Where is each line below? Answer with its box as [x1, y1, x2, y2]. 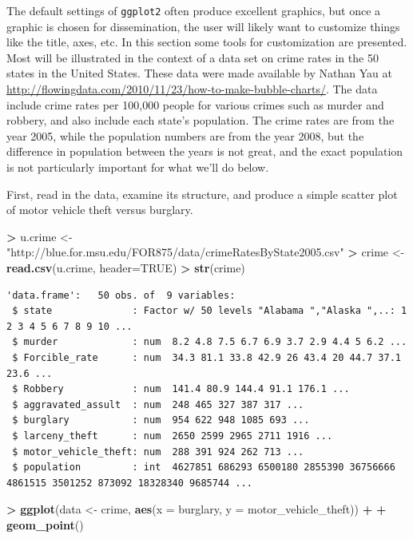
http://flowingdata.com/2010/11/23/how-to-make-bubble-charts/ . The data [6, 81, 378, 97]
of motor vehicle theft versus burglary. [6, 201, 193, 218]
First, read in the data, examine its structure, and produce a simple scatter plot [6, 185, 398, 202]
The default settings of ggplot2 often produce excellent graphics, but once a [6, 2, 381, 18]
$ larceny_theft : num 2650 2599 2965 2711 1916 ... [12, 430, 333, 442]
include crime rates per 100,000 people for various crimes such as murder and [6, 96, 384, 113]
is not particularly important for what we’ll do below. [6, 159, 269, 175]
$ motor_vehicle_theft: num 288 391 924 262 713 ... [12, 446, 304, 458]
